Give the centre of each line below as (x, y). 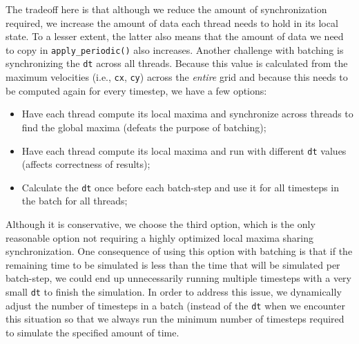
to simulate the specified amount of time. (93, 332)
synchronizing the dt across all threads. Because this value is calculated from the (177, 63)
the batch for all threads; (75, 201)
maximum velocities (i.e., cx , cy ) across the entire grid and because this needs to (177, 77)
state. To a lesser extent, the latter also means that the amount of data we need (175, 36)
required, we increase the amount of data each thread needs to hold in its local (172, 22)
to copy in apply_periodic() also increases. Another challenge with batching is (175, 49)
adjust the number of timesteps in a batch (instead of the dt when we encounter (175, 305)
